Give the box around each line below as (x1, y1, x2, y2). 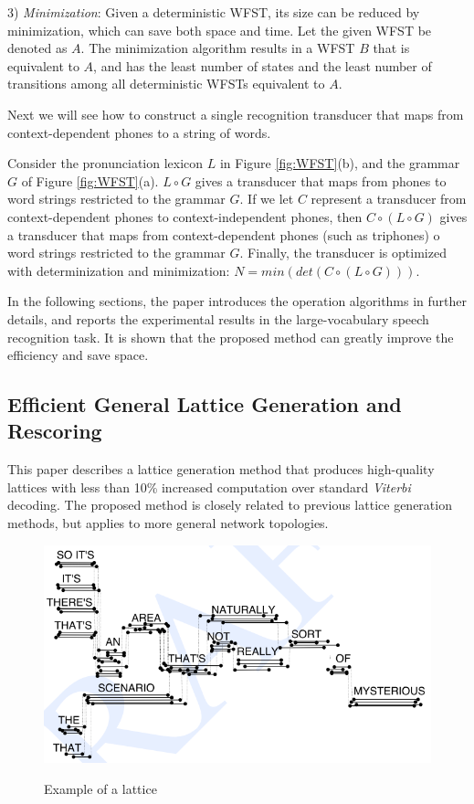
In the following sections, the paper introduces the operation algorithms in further (7, 291, 468, 311)
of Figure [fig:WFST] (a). (21, 171, 159, 190)
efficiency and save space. (7, 345, 149, 365)
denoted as (7, 38, 68, 58)
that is (373, 38, 410, 58)
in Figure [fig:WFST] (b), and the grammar (219, 153, 460, 173)
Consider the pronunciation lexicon (7, 153, 204, 173)
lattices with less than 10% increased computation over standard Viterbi (7, 477, 411, 496)
